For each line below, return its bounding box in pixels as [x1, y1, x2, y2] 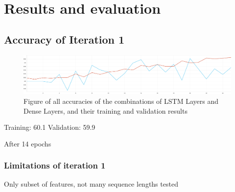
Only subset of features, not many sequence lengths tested [4, 178, 178, 189]
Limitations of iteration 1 [4, 159, 106, 171]
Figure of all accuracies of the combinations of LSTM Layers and [23, 96, 218, 106]
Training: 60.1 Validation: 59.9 [4, 122, 95, 132]
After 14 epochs [4, 138, 51, 148]
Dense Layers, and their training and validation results [23, 105, 188, 116]
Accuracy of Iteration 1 [4, 31, 125, 47]
